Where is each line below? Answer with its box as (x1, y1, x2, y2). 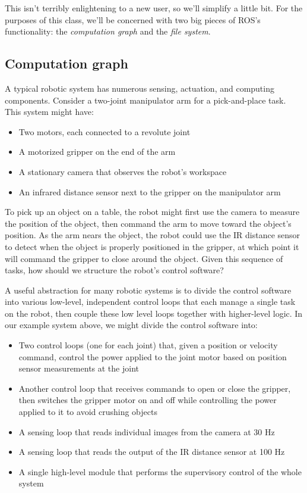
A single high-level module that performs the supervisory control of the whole (18, 465, 302, 478)
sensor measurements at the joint (18, 362, 139, 375)
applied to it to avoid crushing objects (18, 405, 157, 418)
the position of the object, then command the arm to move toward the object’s (5, 217, 292, 229)
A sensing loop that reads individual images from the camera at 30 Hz (18, 425, 275, 438)
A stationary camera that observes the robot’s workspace (18, 165, 227, 177)
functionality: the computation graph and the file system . (5, 25, 211, 38)
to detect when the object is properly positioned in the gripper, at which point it (5, 240, 299, 252)
